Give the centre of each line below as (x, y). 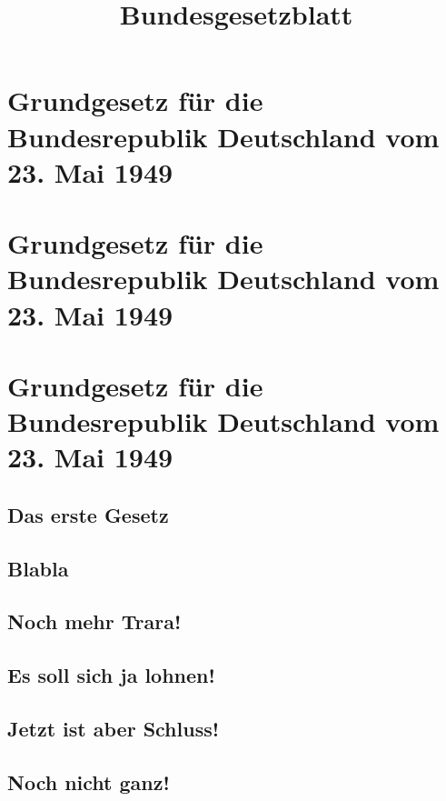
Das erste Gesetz (88, 514)
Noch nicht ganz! (89, 781)
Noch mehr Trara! (94, 621)
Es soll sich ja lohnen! (111, 675)
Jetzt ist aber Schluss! (114, 728)
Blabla (38, 568)
